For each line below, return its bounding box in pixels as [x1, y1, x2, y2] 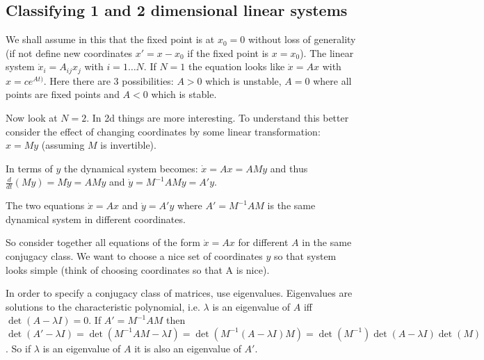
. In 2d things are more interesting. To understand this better [86, 111, 349, 125]
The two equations [6, 198, 85, 213]
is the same [267, 198, 316, 213]
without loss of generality [248, 32, 356, 47]
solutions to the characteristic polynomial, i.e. [6, 299, 200, 313]
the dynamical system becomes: [63, 161, 198, 175]
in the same [302, 235, 352, 249]
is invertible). [100, 138, 156, 152]
